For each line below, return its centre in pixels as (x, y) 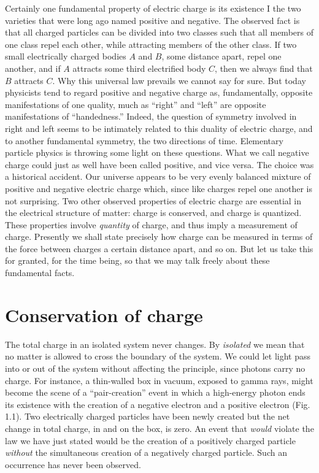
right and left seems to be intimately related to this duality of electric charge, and (159, 128)
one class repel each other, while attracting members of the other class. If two (151, 44)
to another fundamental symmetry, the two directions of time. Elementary (144, 140)
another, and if (33, 68)
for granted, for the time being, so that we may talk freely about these (137, 260)
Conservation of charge (104, 314)
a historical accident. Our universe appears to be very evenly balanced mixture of (158, 176)
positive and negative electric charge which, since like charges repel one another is (159, 188)
